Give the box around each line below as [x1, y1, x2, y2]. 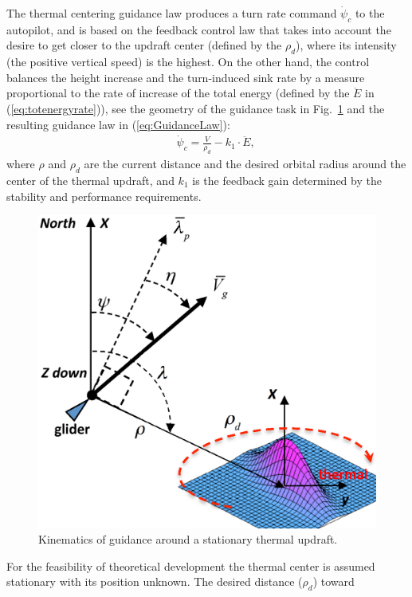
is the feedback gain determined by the [192, 171, 382, 188]
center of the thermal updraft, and [6, 171, 175, 188]
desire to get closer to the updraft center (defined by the [6, 37, 282, 53]
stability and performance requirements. [6, 187, 202, 204]
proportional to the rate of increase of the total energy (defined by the [6, 84, 350, 101]
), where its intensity [296, 37, 397, 53]
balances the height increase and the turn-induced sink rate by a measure [6, 69, 365, 85]
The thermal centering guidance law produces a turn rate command [6, 5, 337, 21]
